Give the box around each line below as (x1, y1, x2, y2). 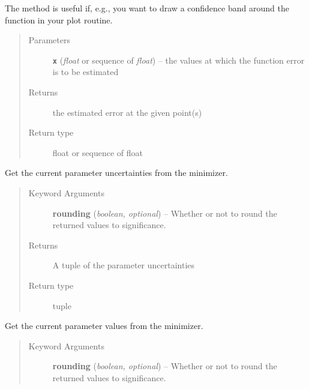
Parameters (28, 34, 70, 46)
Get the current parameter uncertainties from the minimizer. (5, 166, 228, 179)
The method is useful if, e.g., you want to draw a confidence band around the (5, 2, 289, 14)
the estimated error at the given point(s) (52, 106, 202, 118)
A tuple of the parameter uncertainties (52, 259, 195, 271)
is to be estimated (52, 65, 119, 78)
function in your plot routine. (5, 13, 113, 26)
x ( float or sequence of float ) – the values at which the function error (52, 53, 305, 66)
